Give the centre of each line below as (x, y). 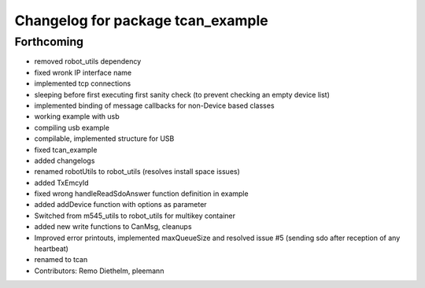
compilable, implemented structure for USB (104, 138)
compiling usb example (72, 127)
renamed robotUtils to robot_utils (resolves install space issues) (137, 172)
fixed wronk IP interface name (83, 72)
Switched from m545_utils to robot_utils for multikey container (135, 216)
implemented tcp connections (83, 83)
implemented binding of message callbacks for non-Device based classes (154, 105)
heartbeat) (51, 249)
